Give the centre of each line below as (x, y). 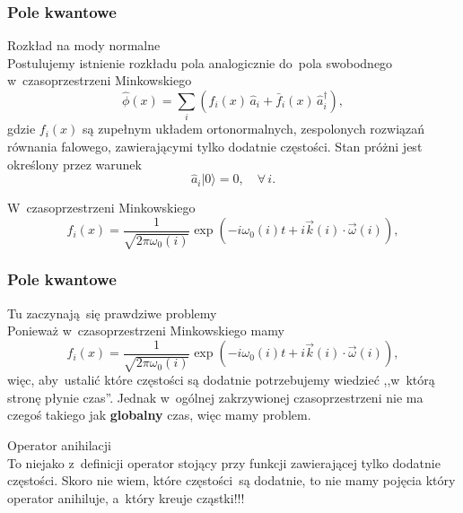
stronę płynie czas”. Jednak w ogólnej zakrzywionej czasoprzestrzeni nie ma (215, 397)
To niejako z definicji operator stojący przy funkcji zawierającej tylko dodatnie (224, 462)
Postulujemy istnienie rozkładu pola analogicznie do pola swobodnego (200, 62)
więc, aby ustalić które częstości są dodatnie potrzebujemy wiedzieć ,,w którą (221, 380)
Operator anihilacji (60, 445)
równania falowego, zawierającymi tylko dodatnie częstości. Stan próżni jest (215, 146)
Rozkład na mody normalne (84, 45)
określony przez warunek (74, 164)
